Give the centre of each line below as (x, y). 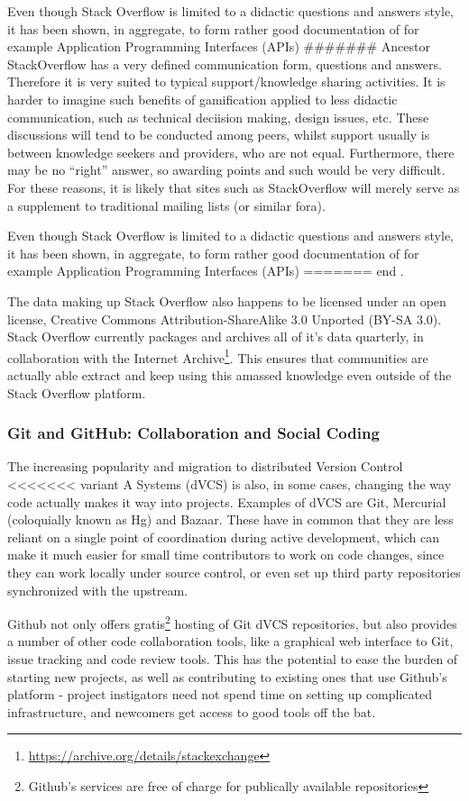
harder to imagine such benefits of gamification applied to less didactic (202, 99)
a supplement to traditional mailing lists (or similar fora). (166, 205)
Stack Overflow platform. (77, 392)
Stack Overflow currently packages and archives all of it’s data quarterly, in (216, 337)
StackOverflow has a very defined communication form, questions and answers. (225, 64)
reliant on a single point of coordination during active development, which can (223, 537)
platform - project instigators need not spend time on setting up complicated (220, 694)
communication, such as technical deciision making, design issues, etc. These (218, 117)
